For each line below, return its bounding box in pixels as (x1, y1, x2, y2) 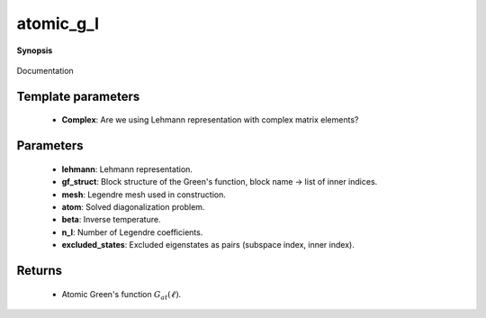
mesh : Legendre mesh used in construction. (61, 189, 227, 200)
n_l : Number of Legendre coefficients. (61, 226, 203, 238)
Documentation (16, 65, 74, 76)
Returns (16, 262, 63, 278)
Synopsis (16, 45, 53, 56)
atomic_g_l (16, 14, 99, 33)
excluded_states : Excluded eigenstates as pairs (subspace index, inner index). (61, 240, 355, 250)
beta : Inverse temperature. (61, 214, 161, 225)
